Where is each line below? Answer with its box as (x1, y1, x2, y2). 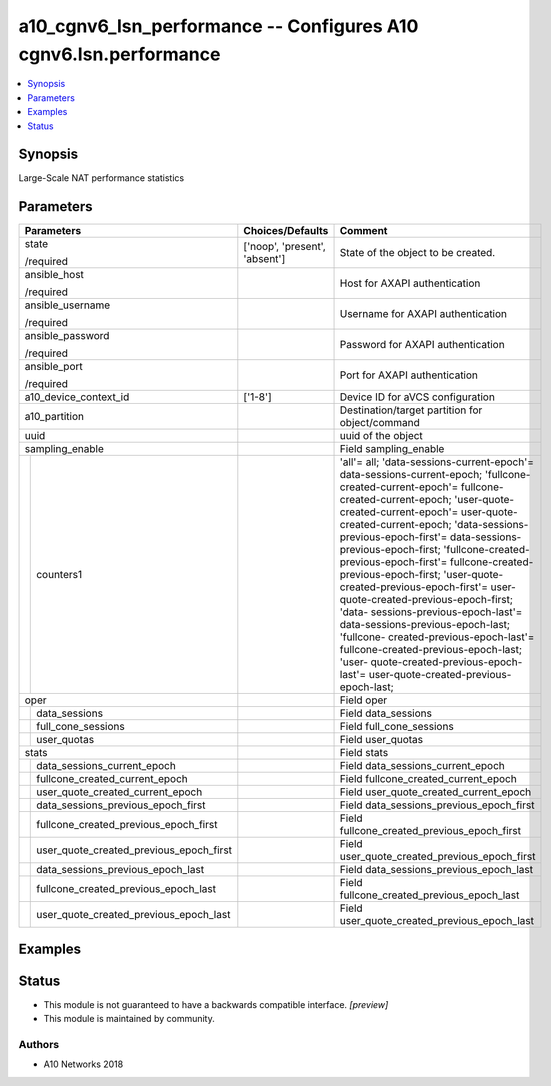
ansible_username (24, 298, 111, 312)
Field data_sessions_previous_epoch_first (339, 798, 535, 812)
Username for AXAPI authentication (339, 307, 508, 321)
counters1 (36, 568, 83, 582)
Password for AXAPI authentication (339, 338, 505, 352)
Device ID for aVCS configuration (339, 390, 495, 404)
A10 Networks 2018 (43, 1058, 124, 1070)
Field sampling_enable (339, 442, 445, 456)
